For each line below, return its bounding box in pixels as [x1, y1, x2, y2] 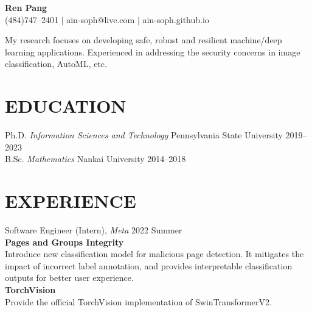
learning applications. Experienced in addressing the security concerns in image [5, 45, 300, 58]
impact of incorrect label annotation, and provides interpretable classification [5, 259, 293, 272]
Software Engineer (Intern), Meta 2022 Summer [5, 224, 182, 236]
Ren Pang [5, 1, 47, 13]
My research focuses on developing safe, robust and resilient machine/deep [5, 34, 282, 46]
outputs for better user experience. [5, 271, 134, 284]
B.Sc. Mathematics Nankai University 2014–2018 [5, 152, 186, 165]
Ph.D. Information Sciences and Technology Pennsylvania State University [5, 129, 283, 141]
